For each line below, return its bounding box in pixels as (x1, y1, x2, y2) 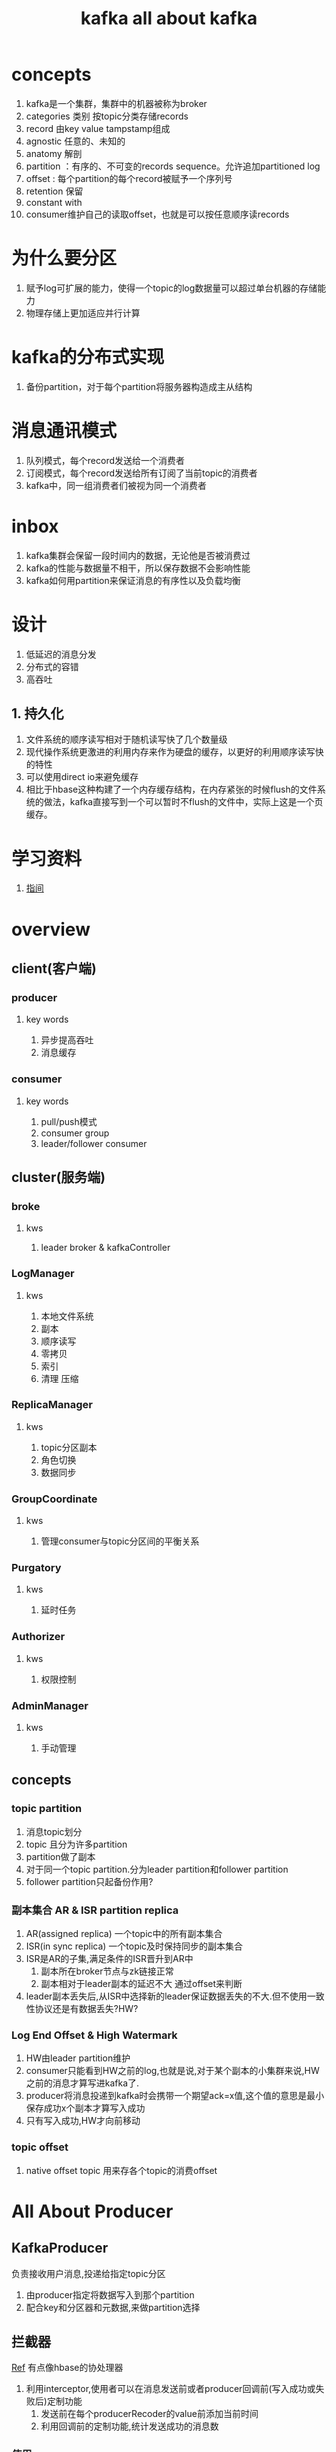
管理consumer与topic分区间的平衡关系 (40, 1535, 200, 1547)
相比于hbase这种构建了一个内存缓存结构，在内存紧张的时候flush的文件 (25, 783, 318, 796)
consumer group (40, 1127, 110, 1139)
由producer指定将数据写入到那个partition (25, 2288, 195, 2301)
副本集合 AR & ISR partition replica (11, 1903, 179, 1917)
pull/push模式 (40, 1115, 98, 1127)
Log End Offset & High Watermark (11, 2028, 178, 2042)
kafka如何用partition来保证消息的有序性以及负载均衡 (25, 574, 241, 586)
